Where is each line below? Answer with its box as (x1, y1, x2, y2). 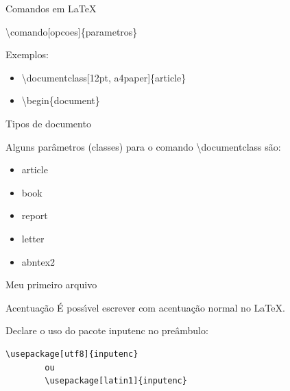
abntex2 (21, 254, 56, 268)
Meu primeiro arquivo (5, 277, 97, 292)
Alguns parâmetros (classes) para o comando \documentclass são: (5, 139, 281, 153)
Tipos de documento (5, 116, 91, 130)
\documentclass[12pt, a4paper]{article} (21, 70, 186, 84)
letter (21, 231, 45, 245)
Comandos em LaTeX (5, 1, 97, 15)
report (21, 208, 48, 223)
